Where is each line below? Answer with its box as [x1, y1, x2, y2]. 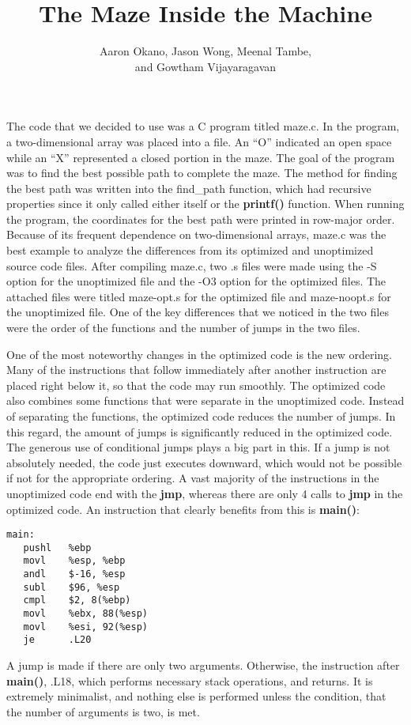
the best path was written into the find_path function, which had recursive [6, 179, 371, 196]
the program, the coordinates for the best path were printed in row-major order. [6, 210, 395, 227]
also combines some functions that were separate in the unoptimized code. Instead [6, 392, 405, 409]
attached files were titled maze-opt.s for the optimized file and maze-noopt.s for [6, 288, 391, 304]
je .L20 [23, 634, 92, 646]
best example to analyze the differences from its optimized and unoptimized [6, 242, 374, 259]
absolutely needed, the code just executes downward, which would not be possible [6, 454, 402, 470]
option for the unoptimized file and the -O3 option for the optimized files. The [6, 273, 386, 289]
